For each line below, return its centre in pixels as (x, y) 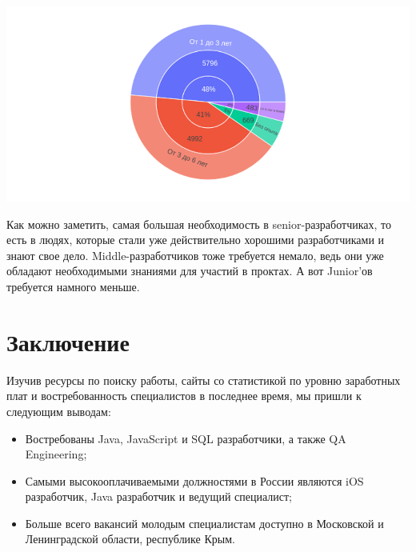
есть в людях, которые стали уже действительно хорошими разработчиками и (196, 240)
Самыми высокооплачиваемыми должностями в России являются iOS (194, 480)
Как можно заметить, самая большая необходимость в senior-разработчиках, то (199, 224)
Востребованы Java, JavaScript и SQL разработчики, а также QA (186, 438)
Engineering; (56, 454)
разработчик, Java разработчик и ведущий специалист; (158, 496)
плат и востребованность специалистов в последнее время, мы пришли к (184, 396)
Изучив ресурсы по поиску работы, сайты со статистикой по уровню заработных (204, 380)
